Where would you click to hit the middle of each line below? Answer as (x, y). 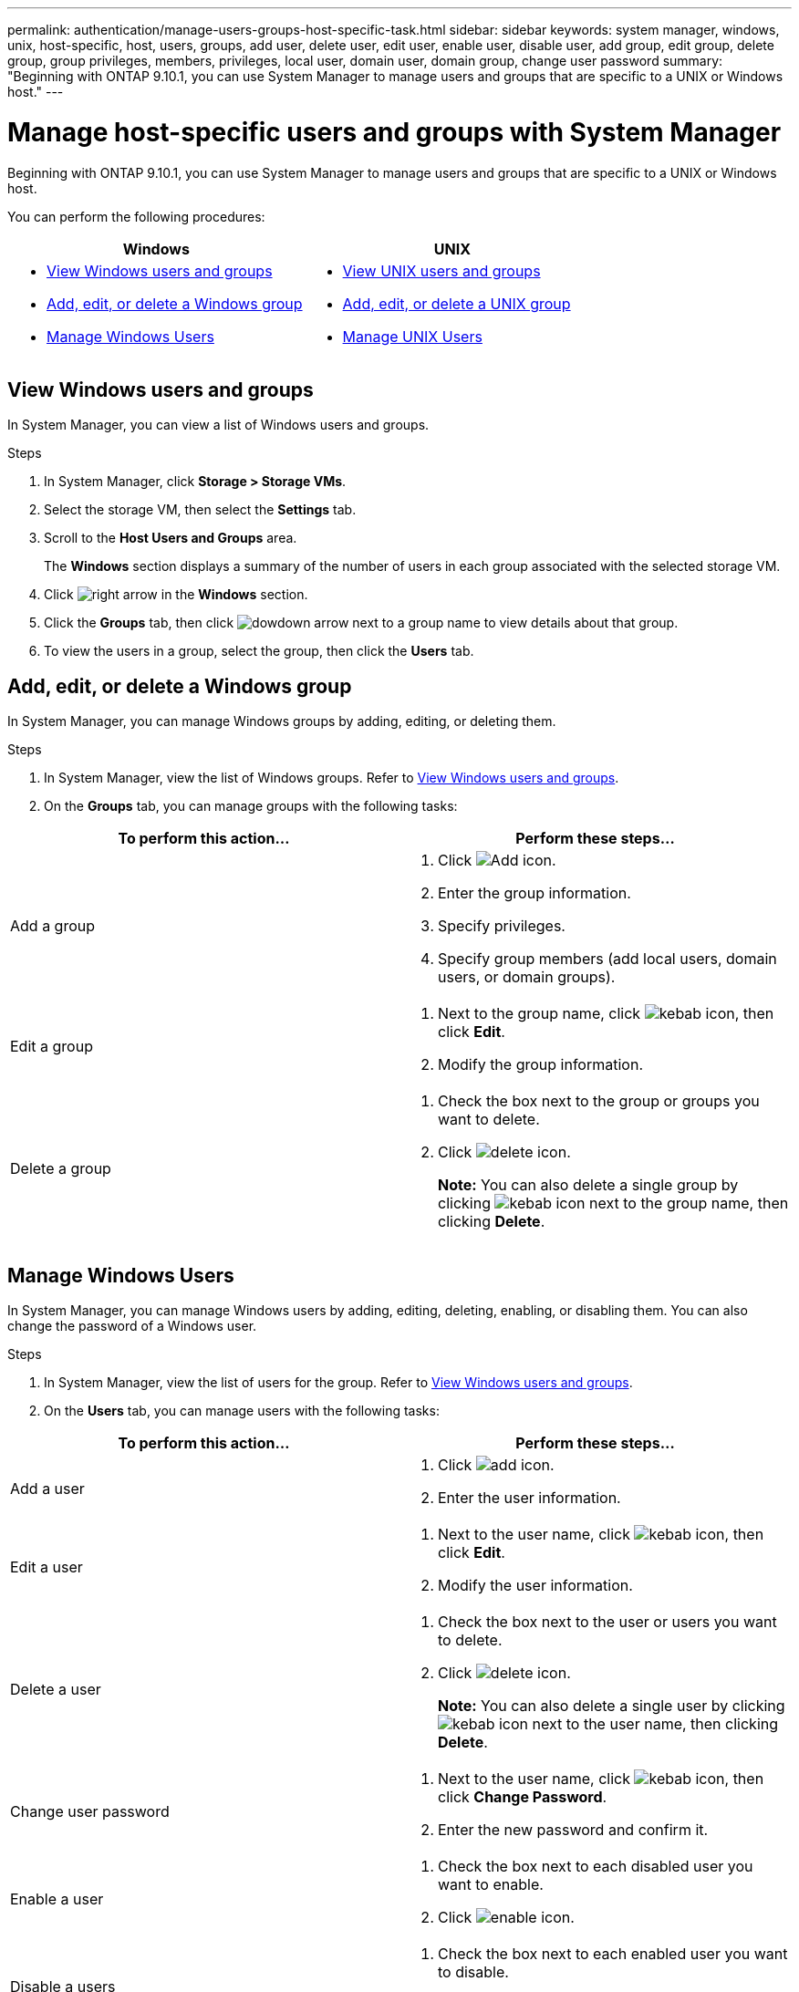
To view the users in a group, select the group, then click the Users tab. (259, 651)
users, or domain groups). (527, 977)
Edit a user (47, 1567)
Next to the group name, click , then (606, 1014)
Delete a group (61, 1169)
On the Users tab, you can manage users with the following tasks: (242, 1411)
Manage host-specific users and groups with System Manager (394, 132)
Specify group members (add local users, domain (607, 959)
